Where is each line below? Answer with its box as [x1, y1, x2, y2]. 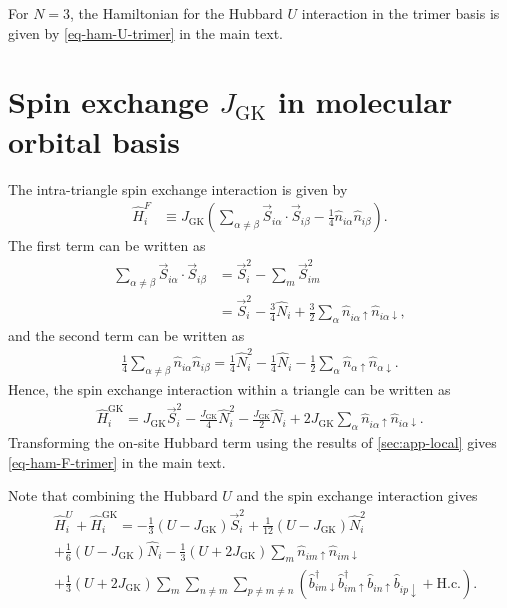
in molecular [277, 81, 453, 122]
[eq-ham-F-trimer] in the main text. [8, 451, 226, 472]
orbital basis [8, 120, 180, 161]
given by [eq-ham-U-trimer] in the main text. [8, 22, 284, 43]
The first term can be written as [8, 235, 206, 256]
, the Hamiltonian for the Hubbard [70, 3, 283, 23]
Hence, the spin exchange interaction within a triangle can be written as [8, 378, 451, 399]
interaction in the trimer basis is [301, 3, 500, 23]
